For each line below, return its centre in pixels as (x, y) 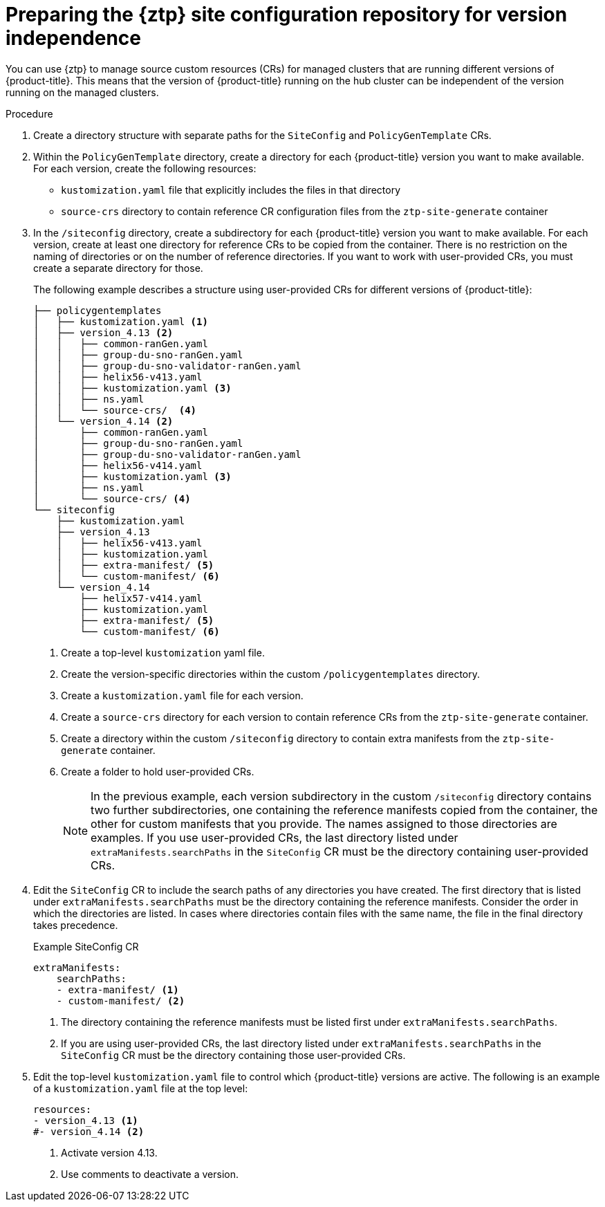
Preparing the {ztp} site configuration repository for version (287, 15)
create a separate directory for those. (118, 268)
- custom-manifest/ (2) (121, 1001)
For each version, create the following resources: (145, 168)
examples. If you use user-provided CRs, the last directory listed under (274, 837)
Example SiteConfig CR (86, 946)
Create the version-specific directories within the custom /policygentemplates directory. (270, 674)
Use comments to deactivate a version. (150, 1174)
